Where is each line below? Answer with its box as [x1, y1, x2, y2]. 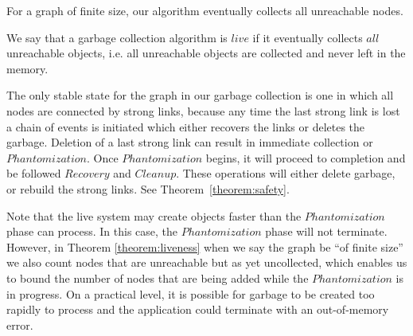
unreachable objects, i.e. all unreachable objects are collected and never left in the [6, 45, 406, 61]
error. [6, 316, 33, 333]
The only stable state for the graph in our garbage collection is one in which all [6, 87, 394, 104]
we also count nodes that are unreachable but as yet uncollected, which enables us [6, 254, 407, 271]
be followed [6, 165, 61, 182]
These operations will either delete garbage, [182, 165, 395, 182]
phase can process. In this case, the [6, 223, 178, 240]
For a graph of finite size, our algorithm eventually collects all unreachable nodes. [6, 2, 403, 18]
